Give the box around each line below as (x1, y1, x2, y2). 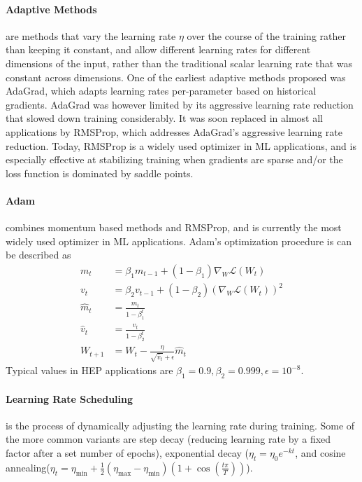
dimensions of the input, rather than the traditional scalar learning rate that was (6, 55, 353, 70)
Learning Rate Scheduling (6, 391, 133, 406)
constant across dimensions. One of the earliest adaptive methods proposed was (6, 69, 346, 84)
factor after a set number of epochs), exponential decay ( (6, 445, 249, 460)
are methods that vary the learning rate (6, 28, 176, 43)
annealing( (6, 460, 50, 474)
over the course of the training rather (187, 28, 346, 43)
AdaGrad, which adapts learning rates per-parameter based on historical (6, 83, 317, 98)
